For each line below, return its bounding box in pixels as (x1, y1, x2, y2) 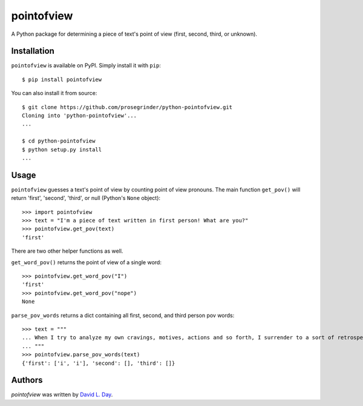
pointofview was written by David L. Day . (11, 391, 113, 398)
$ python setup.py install (22, 146, 102, 153)
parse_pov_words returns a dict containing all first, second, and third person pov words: (11, 311, 235, 319)
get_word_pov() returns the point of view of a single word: (11, 258, 162, 266)
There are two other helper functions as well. (11, 247, 123, 255)
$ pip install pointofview (22, 76, 102, 83)
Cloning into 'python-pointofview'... (22, 112, 137, 119)
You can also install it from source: (11, 90, 97, 97)
